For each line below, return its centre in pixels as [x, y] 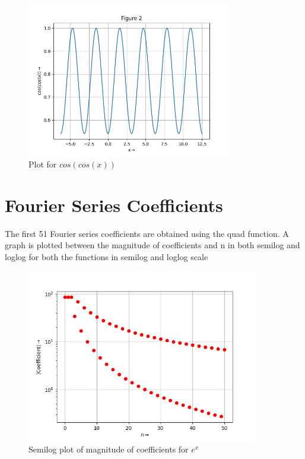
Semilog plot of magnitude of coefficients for [109, 449]
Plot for [43, 164]
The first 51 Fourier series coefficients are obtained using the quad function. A [147, 233]
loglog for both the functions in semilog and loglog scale [107, 256]
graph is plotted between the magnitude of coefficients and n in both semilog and [152, 245]
